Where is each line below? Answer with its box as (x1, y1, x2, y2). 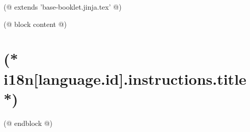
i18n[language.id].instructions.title (4, 68, 246, 89)
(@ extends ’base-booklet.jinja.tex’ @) (4, 2, 122, 12)
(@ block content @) (4, 18, 67, 29)
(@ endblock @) (4, 117, 53, 128)
